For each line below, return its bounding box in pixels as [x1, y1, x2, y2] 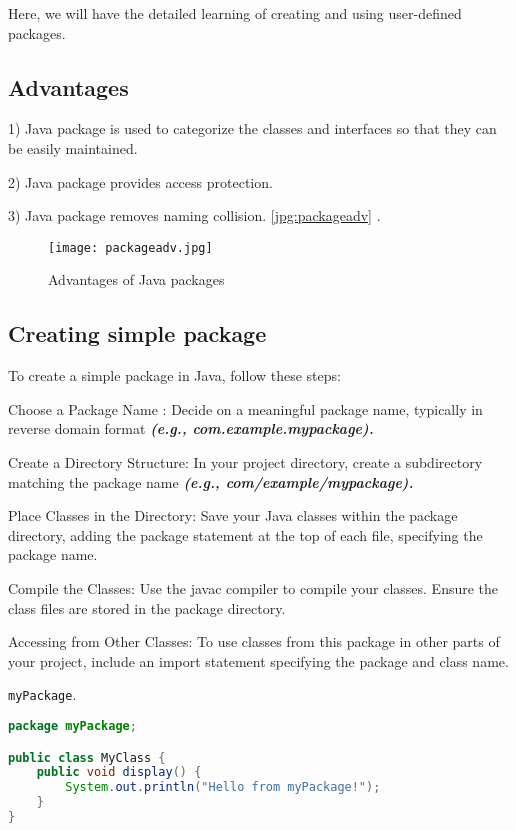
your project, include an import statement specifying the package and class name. [8, 650, 509, 671]
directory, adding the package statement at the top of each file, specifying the [8, 524, 483, 545]
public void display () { [36, 765, 202, 780]
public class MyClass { [8, 750, 166, 765]
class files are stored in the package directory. [8, 597, 286, 618]
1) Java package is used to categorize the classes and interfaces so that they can [8, 118, 497, 139]
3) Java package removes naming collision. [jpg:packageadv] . [8, 205, 381, 226]
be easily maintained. [8, 137, 138, 158]
